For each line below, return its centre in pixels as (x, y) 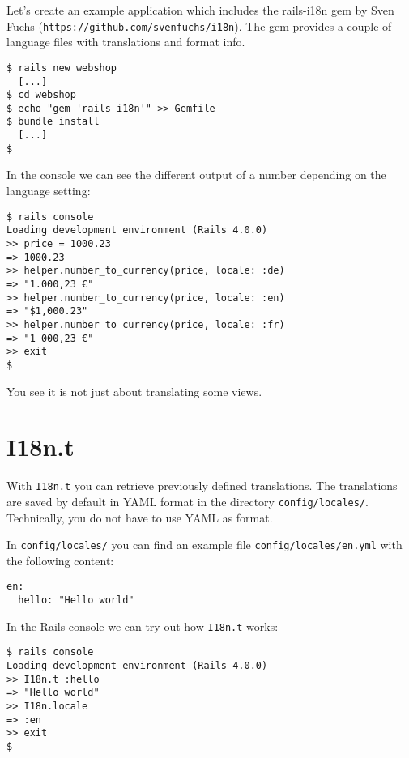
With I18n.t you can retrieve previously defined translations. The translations (202, 485)
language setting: (49, 191)
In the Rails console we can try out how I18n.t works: (143, 626)
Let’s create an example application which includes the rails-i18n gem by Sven (200, 10)
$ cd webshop (41, 95)
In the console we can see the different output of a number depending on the (196, 175)
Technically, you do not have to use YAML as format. (140, 517)
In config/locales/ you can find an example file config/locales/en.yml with (204, 545)
